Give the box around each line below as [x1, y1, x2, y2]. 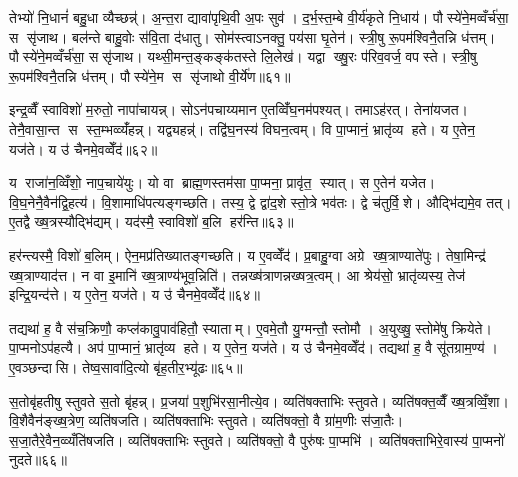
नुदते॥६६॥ [9, 449, 67, 470]
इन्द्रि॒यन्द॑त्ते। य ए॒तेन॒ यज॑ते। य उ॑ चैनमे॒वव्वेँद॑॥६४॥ [9, 284, 261, 305]
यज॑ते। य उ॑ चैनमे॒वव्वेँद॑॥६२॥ [9, 138, 158, 159]
